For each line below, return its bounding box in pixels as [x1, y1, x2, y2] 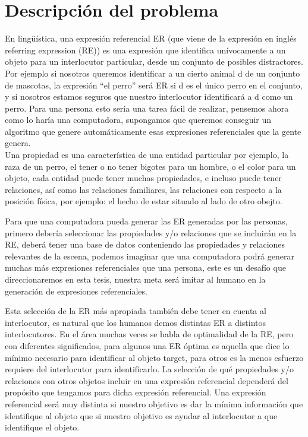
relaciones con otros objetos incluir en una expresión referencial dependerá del [5, 374, 288, 387]
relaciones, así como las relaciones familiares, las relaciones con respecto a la [5, 183, 282, 195]
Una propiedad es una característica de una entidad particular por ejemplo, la [5, 148, 289, 161]
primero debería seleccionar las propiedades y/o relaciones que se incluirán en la [5, 226, 297, 239]
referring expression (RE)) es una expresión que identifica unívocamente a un [5, 43, 286, 56]
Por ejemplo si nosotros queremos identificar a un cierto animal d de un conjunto [5, 66, 300, 79]
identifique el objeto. [5, 421, 80, 433]
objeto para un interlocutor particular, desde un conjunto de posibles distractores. [5, 55, 303, 68]
